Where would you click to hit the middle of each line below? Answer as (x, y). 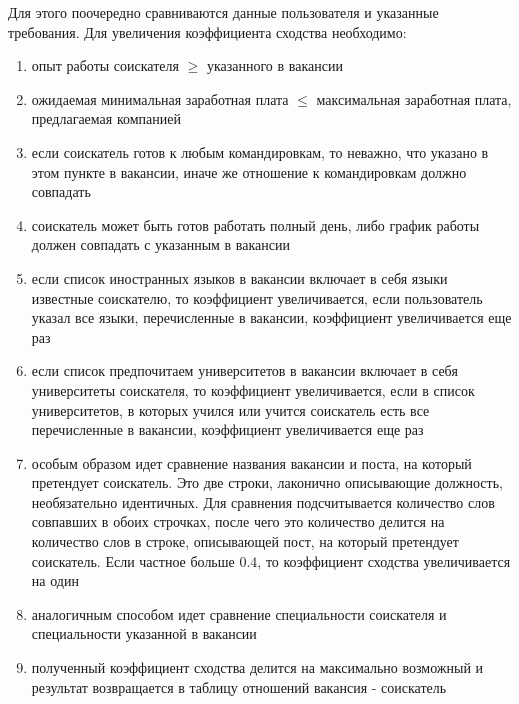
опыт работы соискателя (105, 65)
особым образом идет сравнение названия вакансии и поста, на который (251, 462)
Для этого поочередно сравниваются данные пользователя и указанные (223, 12)
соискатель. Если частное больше (133, 560)
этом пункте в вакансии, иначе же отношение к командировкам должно (249, 171)
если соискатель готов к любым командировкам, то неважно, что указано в (260, 151)
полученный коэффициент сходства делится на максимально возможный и (257, 667)
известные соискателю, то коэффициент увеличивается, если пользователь (257, 297)
